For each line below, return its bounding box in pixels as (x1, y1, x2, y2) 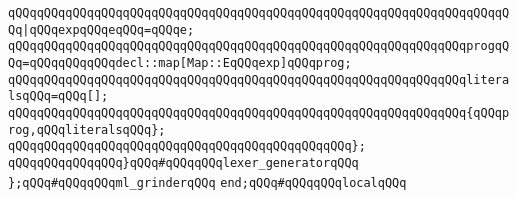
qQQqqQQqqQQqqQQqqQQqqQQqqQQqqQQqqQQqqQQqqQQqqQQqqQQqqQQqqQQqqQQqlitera (8, 72, 510, 87)
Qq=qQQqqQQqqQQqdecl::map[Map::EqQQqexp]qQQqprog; (8, 55, 352, 70)
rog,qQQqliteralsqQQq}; (8, 122, 166, 137)
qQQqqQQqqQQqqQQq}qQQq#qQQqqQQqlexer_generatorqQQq (8, 155, 359, 170)
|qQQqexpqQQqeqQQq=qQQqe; (22, 22, 195, 37)
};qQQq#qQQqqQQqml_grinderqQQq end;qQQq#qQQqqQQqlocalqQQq (8, 175, 407, 190)
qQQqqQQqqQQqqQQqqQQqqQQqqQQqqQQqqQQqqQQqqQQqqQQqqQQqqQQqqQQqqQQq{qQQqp (8, 105, 510, 120)
